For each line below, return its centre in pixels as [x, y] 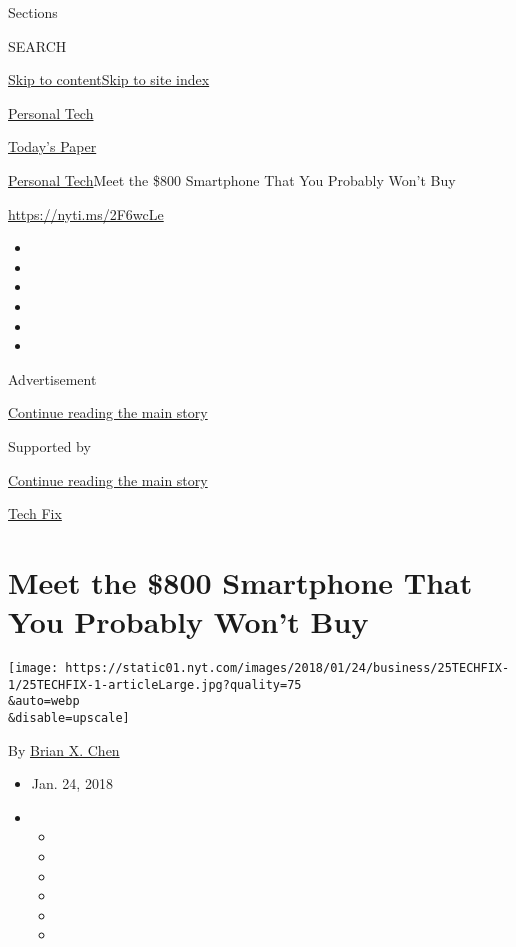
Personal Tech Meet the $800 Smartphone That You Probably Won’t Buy [232, 179]
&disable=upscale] [69, 717]
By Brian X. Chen [64, 749]
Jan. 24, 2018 [72, 783]
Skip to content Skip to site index [109, 79]
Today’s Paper [52, 146]
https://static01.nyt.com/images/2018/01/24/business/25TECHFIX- [287, 668]
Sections [33, 12]
